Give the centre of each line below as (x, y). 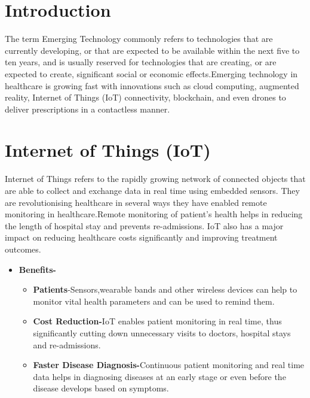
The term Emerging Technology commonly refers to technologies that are (139, 39)
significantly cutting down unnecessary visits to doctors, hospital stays (162, 332)
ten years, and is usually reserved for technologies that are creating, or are (141, 62)
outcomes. (23, 249)
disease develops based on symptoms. (101, 388)
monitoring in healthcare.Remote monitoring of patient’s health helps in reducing (154, 214)
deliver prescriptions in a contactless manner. (88, 109)
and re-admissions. (67, 344)
